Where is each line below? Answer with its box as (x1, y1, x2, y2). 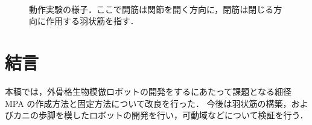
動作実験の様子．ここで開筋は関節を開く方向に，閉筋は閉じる (29, 2, 274, 15)
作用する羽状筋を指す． (45, 14, 139, 27)
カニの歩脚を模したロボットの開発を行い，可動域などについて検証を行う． (13, 109, 308, 121)
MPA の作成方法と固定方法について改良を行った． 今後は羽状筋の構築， (5, 97, 291, 109)
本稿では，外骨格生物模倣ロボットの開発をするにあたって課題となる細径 (5, 85, 291, 97)
